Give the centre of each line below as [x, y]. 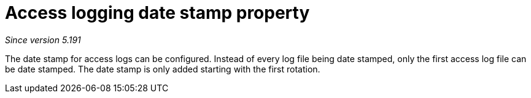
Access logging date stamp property [157, 13]
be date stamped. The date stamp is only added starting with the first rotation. [163, 69]
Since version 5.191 [43, 40]
